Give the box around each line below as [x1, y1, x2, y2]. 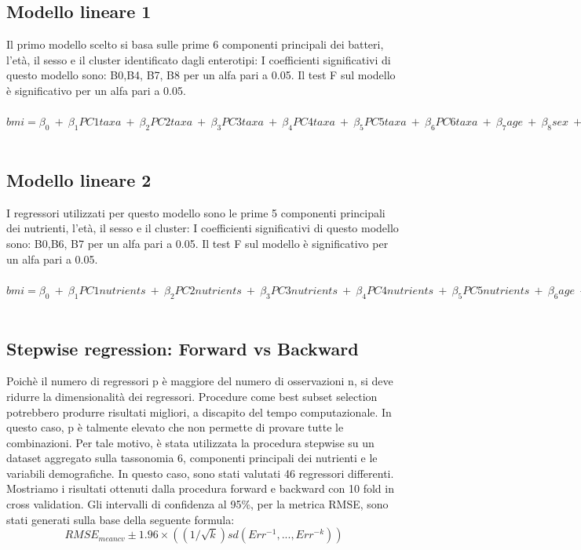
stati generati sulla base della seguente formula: [6, 511, 235, 527]
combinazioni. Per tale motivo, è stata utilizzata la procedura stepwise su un [6, 434, 375, 450]
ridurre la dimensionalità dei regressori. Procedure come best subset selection [6, 388, 378, 404]
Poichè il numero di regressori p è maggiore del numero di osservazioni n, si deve [6, 373, 393, 389]
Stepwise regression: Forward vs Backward [6, 336, 359, 360]
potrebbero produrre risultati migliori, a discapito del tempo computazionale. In [6, 403, 392, 420]
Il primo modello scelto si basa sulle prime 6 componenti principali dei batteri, [6, 36, 384, 53]
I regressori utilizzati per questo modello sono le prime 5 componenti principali [6, 204, 386, 220]
